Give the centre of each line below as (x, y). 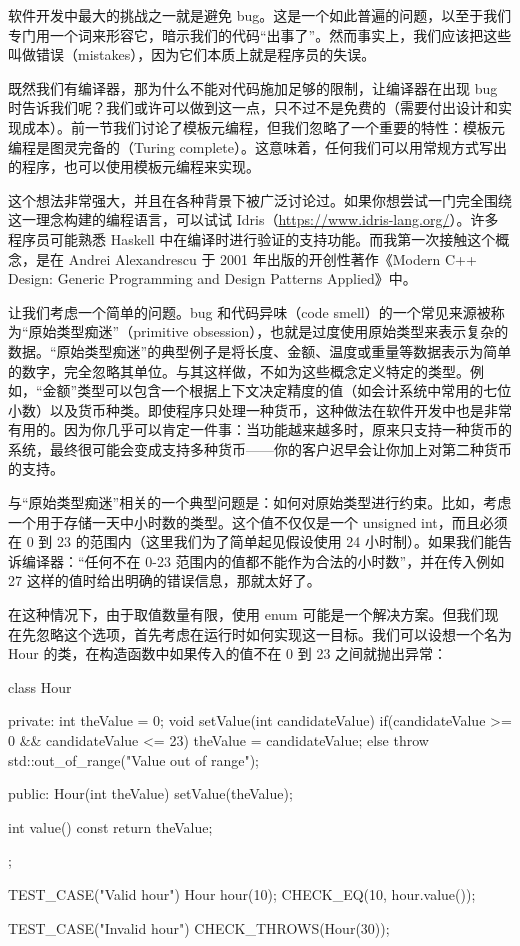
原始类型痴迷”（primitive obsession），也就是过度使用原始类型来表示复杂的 (268, 331)
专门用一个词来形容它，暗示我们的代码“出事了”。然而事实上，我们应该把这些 (260, 34)
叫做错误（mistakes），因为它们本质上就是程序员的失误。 (192, 54)
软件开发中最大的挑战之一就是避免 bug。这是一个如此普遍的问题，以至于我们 (260, 15)
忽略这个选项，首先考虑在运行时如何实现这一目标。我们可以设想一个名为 (273, 633)
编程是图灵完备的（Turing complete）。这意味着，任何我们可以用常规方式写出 (257, 146)
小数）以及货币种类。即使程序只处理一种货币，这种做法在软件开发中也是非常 (260, 409)
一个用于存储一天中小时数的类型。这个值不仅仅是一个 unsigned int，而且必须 (258, 521)
